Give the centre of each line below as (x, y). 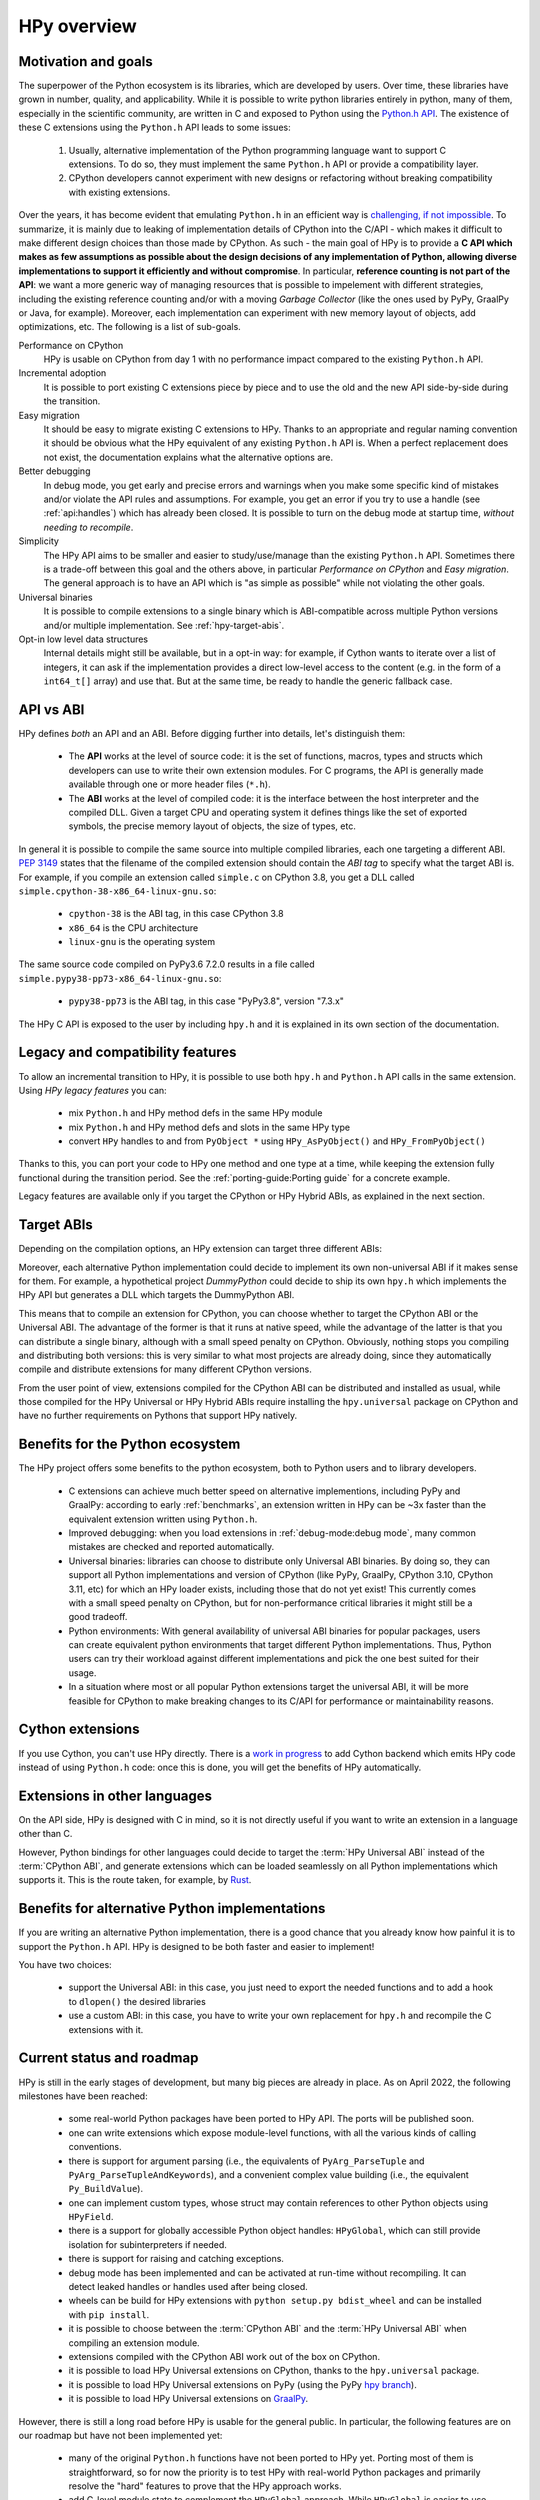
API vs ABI (51, 709)
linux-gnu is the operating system (142, 942)
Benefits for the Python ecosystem (129, 1444)
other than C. (45, 1834)
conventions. (95, 2147)
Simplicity (39, 541)
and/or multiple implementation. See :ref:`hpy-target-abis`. (164, 625)
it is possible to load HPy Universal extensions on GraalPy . (188, 2399)
